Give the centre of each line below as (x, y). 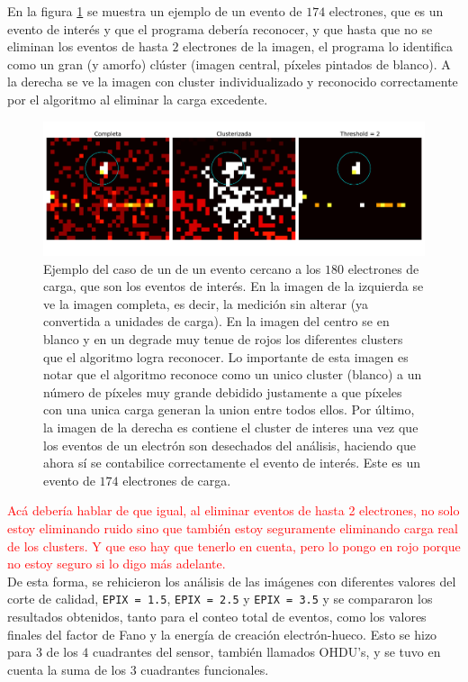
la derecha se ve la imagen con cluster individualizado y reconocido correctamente (233, 82)
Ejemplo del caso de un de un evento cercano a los (182, 268)
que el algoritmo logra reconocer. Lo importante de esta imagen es (226, 356)
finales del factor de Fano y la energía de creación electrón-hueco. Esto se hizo (222, 634)
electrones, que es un (386, 11)
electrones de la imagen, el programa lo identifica (318, 46)
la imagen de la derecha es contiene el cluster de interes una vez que (231, 427)
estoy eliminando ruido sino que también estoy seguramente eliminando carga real (233, 527)
